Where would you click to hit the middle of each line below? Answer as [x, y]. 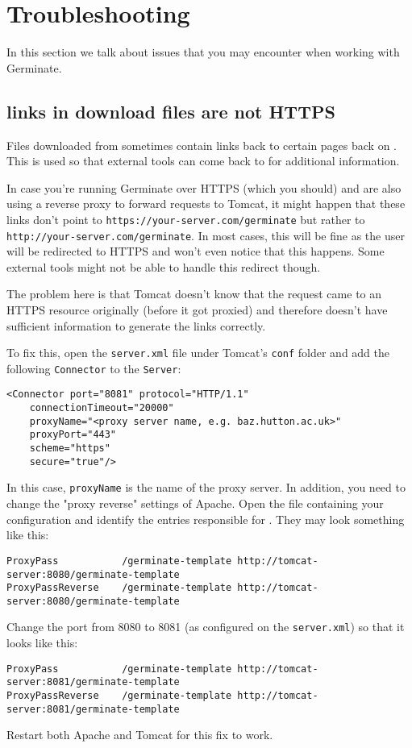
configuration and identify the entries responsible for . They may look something [206, 519]
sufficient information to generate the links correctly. [136, 325]
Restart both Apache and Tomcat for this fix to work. [140, 735]
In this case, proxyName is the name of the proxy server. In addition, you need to [206, 487]
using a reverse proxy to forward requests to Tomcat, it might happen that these [206, 204]
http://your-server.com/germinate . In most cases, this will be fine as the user [206, 235]
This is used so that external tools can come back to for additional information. [203, 161]
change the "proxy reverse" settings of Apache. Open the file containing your [195, 503]
